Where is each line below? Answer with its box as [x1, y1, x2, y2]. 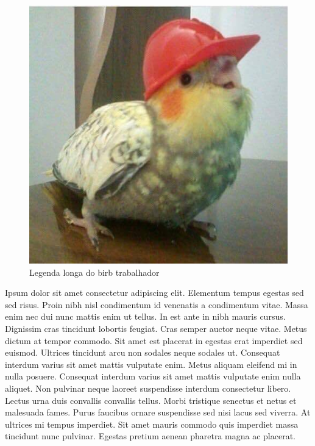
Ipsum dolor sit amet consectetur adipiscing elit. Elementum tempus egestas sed [5, 286, 304, 299]
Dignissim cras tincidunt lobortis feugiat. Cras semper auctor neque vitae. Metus [5, 322, 307, 334]
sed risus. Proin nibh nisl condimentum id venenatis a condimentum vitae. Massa [5, 298, 308, 311]
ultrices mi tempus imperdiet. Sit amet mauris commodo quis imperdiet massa [5, 417, 299, 430]
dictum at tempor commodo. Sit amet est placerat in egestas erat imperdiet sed [5, 334, 303, 347]
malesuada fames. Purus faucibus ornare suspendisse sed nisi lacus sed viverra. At [5, 406, 311, 419]
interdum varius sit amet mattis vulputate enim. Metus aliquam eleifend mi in [5, 358, 297, 370]
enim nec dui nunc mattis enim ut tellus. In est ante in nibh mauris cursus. [5, 310, 286, 323]
